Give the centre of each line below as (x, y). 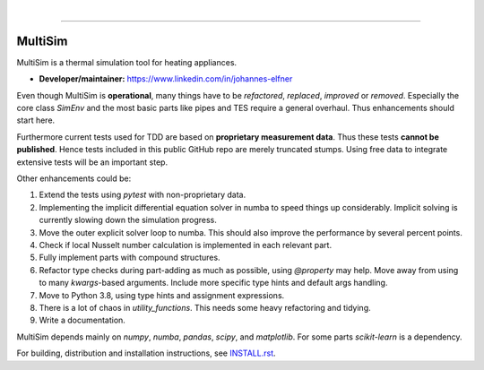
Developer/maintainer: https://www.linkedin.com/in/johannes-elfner (166, 79)
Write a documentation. (82, 320)
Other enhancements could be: (74, 178)
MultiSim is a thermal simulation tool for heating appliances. (127, 62)
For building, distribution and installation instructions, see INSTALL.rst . (147, 353)
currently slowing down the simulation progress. (128, 220)
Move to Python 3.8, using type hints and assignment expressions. (162, 295)
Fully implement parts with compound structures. (130, 258)
